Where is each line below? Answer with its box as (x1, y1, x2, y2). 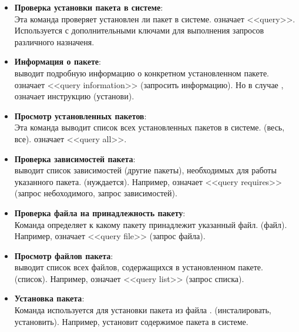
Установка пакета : (14, 292, 85, 304)
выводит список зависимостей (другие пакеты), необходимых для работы (14, 164, 277, 176)
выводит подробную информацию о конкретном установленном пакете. (14, 66, 269, 79)
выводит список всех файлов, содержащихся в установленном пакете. (14, 261, 263, 273)
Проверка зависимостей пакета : (14, 152, 136, 165)
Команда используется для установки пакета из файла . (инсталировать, (14, 304, 271, 316)
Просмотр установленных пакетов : (14, 109, 147, 122)
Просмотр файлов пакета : (14, 249, 113, 261)
